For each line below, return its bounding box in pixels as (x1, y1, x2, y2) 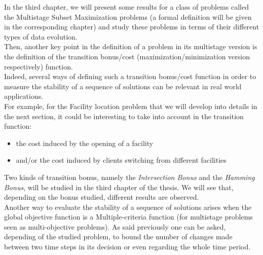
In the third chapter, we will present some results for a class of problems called (4, 2, 249, 12)
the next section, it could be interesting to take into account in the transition (4, 111, 244, 121)
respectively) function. (4, 61, 73, 71)
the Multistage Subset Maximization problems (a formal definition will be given (4, 11, 252, 22)
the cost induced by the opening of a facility (16, 137, 154, 148)
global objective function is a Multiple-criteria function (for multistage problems (4, 211, 253, 222)
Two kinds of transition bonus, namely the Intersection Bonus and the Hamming (4, 171, 255, 182)
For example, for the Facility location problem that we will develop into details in (4, 100, 257, 111)
